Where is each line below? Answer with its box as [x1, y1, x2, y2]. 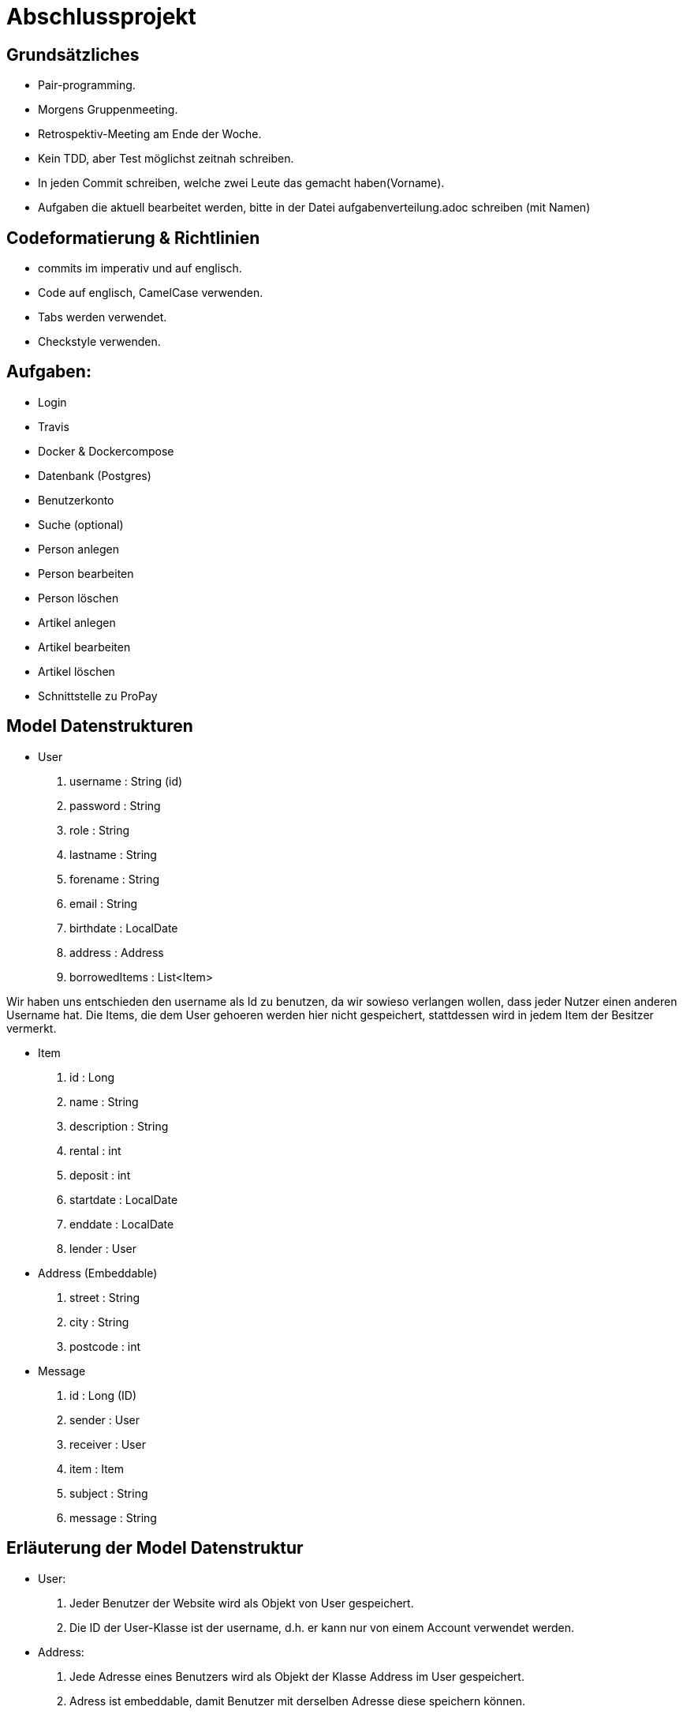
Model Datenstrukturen [6, 716, 193, 737]
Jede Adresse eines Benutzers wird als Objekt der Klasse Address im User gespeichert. [69, 1669, 524, 1683]
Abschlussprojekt [6, 3, 196, 30]
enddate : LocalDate [69, 1217, 174, 1231]
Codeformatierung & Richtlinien [6, 227, 260, 248]
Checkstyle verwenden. [38, 335, 161, 349]
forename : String [69, 872, 160, 886]
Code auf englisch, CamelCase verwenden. [38, 286, 263, 300]
